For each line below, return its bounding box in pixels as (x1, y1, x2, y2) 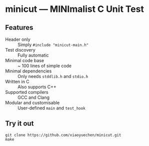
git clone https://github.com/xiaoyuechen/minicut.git (5, 133, 122, 138)
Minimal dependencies (5, 68, 52, 74)
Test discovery (5, 47, 36, 53)
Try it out (5, 119, 34, 128)
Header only (5, 36, 31, 42)
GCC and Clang (17, 94, 50, 100)
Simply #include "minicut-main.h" (17, 42, 89, 48)
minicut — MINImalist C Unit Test (5, 3, 145, 15)
